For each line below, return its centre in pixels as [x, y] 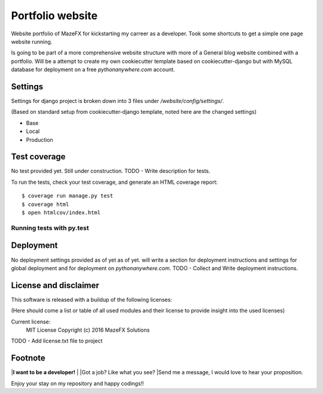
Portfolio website [54, 16]
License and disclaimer [55, 285]
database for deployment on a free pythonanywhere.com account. [93, 69]
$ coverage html [45, 204]
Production [39, 140]
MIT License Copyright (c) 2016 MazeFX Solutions [88, 330]
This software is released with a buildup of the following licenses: [92, 299]
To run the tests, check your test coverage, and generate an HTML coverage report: [115, 182]
